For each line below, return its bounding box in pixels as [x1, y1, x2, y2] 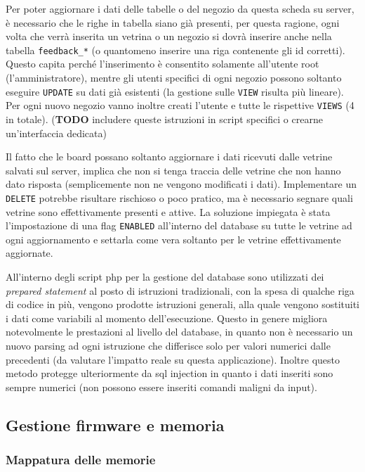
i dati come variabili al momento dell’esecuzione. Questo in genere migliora [6, 310, 328, 325]
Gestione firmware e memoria [6, 414, 225, 435]
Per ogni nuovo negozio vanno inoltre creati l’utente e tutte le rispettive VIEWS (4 [6, 98, 354, 113]
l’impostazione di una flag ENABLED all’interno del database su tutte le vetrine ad [6, 218, 352, 233]
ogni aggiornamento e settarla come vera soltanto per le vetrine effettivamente [6, 231, 341, 246]
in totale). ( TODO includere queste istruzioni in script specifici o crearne [6, 111, 323, 126]
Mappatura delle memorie [6, 451, 156, 468]
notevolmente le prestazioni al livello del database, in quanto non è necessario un [6, 324, 353, 339]
